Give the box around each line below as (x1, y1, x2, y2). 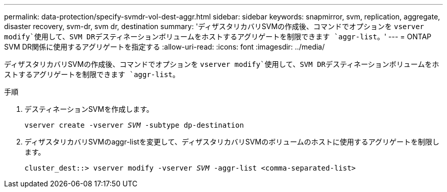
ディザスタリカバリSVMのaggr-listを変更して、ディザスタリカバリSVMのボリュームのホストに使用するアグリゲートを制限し (24, 137, 440, 146)
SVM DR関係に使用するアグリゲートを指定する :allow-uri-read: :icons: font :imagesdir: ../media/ (4, 42, 325, 51)
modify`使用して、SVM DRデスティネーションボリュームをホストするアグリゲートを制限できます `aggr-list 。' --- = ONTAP (4, 32, 432, 41)
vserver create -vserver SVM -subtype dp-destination (24, 121, 244, 129)
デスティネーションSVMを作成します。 (24, 105, 154, 113)
